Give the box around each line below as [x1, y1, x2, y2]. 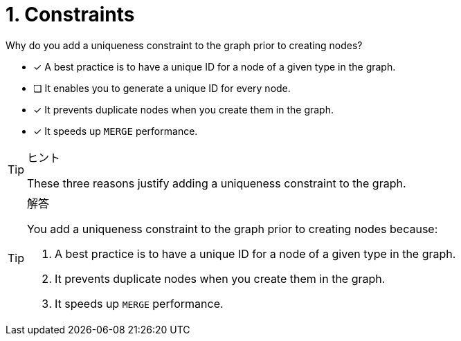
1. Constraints [6, 3, 135, 26]
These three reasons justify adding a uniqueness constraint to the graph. [27, 176, 406, 190]
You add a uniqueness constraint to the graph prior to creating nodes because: [27, 221, 438, 236]
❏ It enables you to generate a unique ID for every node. [33, 82, 291, 94]
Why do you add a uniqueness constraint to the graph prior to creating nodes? [6, 39, 363, 51]
